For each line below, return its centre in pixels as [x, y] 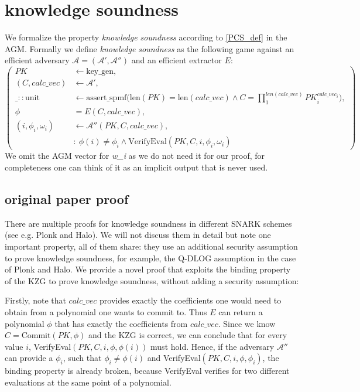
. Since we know [247, 323]
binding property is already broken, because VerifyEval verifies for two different [147, 371]
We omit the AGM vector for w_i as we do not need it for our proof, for [135, 156]
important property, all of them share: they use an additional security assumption [151, 246]
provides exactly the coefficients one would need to [191, 300]
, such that [82, 358]
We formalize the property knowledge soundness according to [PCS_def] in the [146, 37]
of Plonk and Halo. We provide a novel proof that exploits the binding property [148, 269]
